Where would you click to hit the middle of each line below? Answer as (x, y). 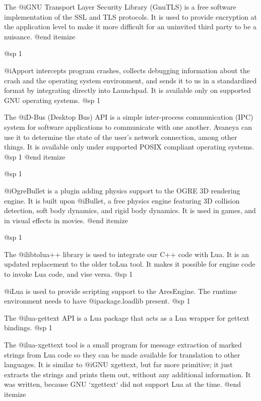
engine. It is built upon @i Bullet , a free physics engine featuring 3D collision (122, 200)
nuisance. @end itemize (40, 36)
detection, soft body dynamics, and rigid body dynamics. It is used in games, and (130, 210)
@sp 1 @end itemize (35, 156)
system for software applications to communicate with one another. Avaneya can (128, 127)
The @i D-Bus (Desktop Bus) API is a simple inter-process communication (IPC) (129, 117)
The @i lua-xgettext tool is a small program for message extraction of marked (123, 345)
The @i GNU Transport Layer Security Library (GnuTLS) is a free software (120, 7)
